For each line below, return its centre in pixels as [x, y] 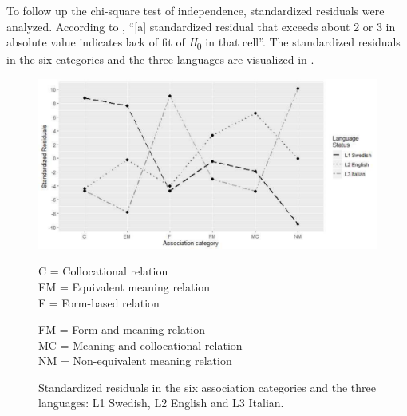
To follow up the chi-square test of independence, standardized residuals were [196, 10]
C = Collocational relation [103, 271]
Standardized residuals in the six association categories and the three [207, 387]
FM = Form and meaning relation [122, 329]
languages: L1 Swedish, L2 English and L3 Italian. [161, 403]
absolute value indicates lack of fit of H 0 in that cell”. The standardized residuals [203, 43]
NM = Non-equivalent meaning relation [135, 361]
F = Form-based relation [99, 302]
